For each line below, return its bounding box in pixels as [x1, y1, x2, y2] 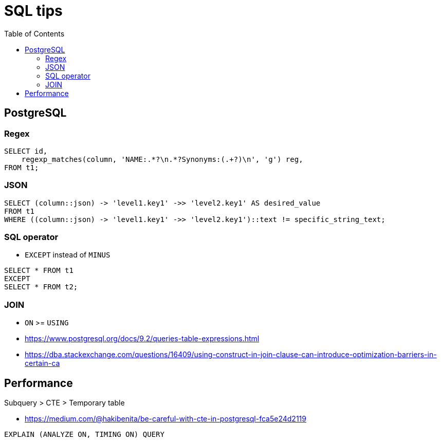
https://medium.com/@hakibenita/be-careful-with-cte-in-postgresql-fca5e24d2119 [25, 414, 306, 423]
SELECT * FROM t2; [4, 283, 78, 291]
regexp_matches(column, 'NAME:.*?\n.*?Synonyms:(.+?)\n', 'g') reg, [21, 155, 303, 163]
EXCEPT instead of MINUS [25, 250, 111, 260]
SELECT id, [4, 146, 48, 155]
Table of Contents [4, 29, 65, 38]
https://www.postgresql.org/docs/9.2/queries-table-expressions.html [25, 334, 260, 343]
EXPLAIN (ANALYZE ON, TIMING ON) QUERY [4, 430, 164, 439]
